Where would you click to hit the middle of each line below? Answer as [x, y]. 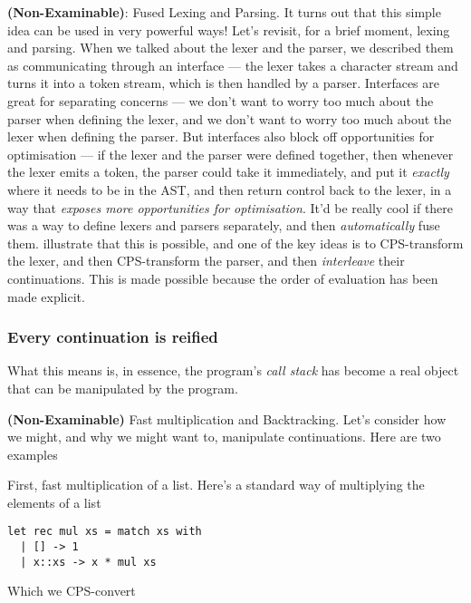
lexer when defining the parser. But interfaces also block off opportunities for [221, 136]
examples [33, 454]
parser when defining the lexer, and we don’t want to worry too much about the [230, 118]
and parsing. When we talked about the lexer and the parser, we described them [231, 48]
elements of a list [54, 502]
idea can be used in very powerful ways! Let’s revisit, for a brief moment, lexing [229, 29]
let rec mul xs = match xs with [105, 532]
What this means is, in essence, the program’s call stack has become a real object [233, 370]
